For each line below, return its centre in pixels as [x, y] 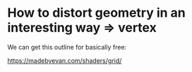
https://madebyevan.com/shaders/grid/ [65, 60]
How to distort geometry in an [96, 13]
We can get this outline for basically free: [67, 47]
